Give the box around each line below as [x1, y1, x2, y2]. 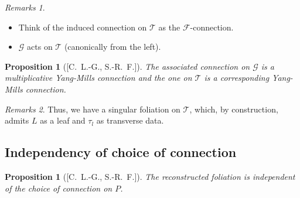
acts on [27, 40, 53, 53]
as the [158, 21, 180, 33]
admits [5, 114, 29, 127]
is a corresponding [204, 71, 270, 84]
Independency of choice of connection [5, 143, 237, 161]
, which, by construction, [189, 103, 278, 115]
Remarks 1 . [5, 1, 45, 13]
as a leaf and [40, 114, 86, 127]
